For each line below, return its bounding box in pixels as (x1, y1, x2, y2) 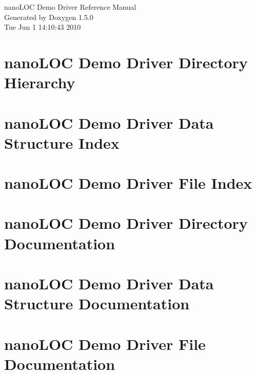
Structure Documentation (4, 293, 190, 314)
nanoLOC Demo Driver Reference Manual (4, 2, 136, 12)
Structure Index (4, 132, 120, 153)
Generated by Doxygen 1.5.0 (4, 11, 93, 22)
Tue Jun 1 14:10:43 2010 (4, 22, 81, 32)
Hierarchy (4, 72, 75, 93)
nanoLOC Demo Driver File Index (4, 172, 252, 193)
